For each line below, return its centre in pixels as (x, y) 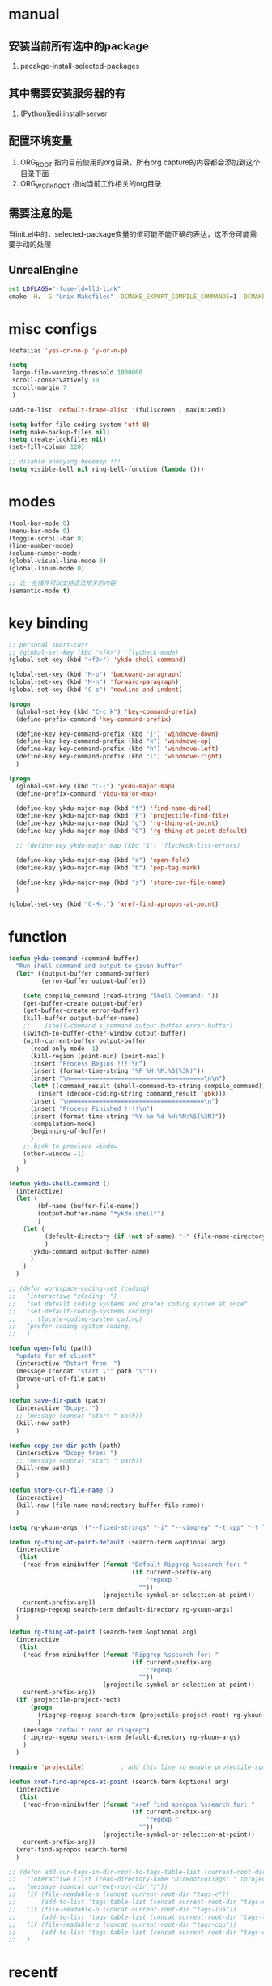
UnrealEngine (43, 270)
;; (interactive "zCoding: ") (63, 1296)
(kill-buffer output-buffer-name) (81, 1019)
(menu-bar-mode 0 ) (39, 531)
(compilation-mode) (62, 1124)
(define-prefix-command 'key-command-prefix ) (94, 719)
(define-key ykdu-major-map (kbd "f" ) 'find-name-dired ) (114, 808)
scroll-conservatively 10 (55, 380)
